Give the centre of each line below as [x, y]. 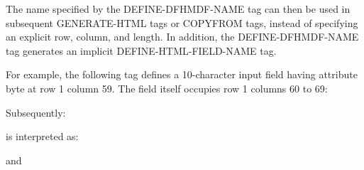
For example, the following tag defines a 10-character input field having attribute [182, 74]
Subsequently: [36, 112]
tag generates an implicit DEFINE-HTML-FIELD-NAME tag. [141, 50]
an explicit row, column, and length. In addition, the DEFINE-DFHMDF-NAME [182, 37]
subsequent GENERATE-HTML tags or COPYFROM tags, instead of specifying [182, 22]
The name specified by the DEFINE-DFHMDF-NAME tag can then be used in [178, 9]
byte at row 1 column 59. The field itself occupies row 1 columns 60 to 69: [167, 88]
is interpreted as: [42, 136]
